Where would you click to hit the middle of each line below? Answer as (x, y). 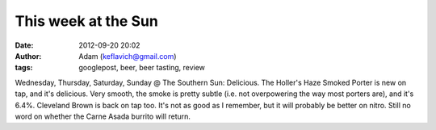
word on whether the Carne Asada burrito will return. (103, 116)
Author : (28, 56)
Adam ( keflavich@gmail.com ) (128, 56)
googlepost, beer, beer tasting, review (142, 68)
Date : (24, 45)
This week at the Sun (87, 21)
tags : (24, 68)
